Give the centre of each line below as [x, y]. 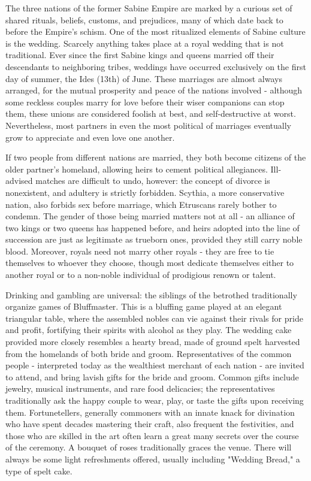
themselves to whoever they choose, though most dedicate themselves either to [150, 263]
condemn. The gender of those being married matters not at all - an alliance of [150, 216]
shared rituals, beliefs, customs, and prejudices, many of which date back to [144, 19]
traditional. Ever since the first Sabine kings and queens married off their [140, 55]
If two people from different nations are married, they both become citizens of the [156, 157]
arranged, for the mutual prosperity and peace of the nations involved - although [154, 90]
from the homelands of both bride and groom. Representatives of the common [149, 353]
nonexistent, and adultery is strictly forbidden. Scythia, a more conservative [145, 192]
